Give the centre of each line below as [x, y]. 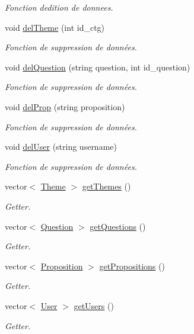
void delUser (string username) [61, 147]
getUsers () [94, 305]
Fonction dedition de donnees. [59, 7]
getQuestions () [118, 226]
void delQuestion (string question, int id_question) [98, 67]
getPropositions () [132, 266]
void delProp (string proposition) [65, 106]
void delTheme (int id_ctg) [55, 27]
